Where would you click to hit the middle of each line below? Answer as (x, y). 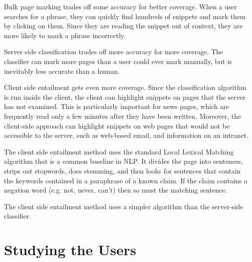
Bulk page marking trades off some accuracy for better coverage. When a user (121, 6)
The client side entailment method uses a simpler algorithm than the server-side (124, 206)
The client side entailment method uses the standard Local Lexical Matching (119, 151)
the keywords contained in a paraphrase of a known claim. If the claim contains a (126, 180)
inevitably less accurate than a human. (62, 71)
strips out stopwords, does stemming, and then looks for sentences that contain (122, 170)
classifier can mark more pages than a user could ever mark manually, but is (118, 61)
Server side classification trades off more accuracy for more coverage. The (114, 52)
